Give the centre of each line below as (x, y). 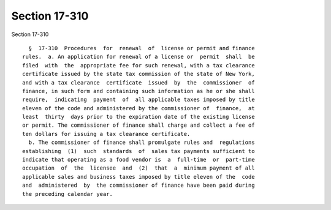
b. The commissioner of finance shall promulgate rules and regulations (142, 143)
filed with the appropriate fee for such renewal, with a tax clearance (139, 65)
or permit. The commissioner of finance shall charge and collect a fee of (139, 125)
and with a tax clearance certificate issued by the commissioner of (139, 82)
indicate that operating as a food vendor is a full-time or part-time (139, 160)
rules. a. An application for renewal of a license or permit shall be (139, 57)
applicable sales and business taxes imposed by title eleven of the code (139, 177)
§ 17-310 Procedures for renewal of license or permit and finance (142, 48)
